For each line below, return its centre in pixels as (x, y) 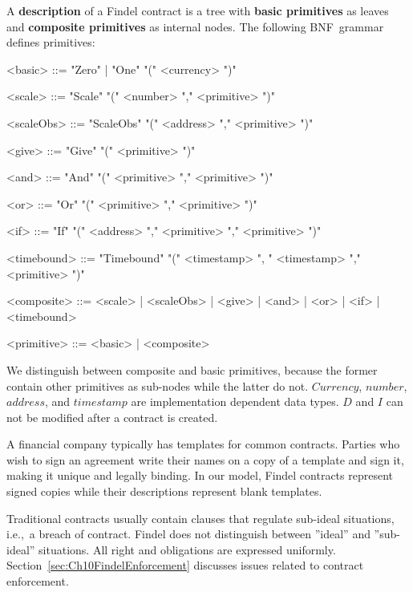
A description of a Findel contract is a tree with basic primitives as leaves (198, 10)
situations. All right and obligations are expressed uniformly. (187, 549)
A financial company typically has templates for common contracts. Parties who (203, 444)
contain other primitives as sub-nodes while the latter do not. (158, 385)
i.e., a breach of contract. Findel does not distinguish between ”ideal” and (188, 534)
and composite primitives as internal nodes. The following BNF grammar (195, 26)
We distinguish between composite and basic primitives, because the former (192, 369)
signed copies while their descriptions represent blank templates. (164, 491)
